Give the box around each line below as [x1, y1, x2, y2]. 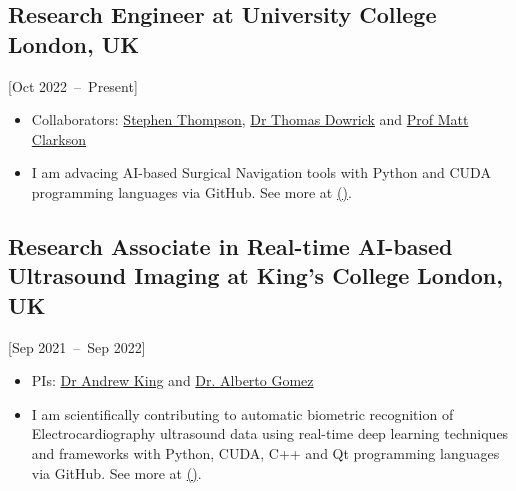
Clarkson [31, 128, 86, 149]
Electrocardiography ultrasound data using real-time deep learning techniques [31, 423, 509, 444]
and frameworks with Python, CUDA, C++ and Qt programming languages [31, 442, 500, 463]
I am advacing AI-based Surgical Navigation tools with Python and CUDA [31, 162, 491, 183]
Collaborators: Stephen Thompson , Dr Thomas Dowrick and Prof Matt [31, 109, 469, 130]
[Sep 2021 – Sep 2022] [8, 336, 146, 357]
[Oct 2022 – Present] [8, 75, 138, 96]
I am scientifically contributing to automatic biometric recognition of [31, 403, 454, 424]
